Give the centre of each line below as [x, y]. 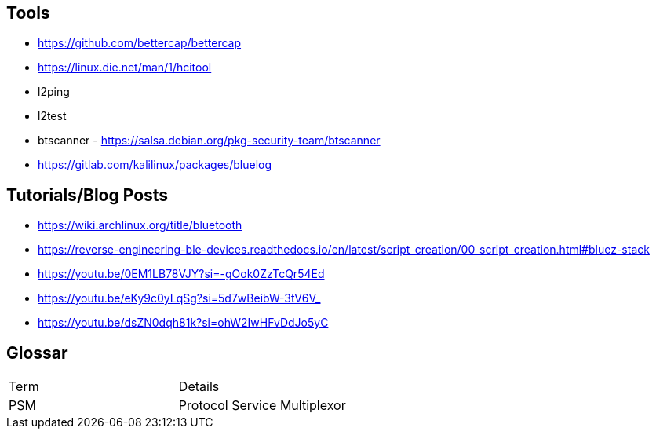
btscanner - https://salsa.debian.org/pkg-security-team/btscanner [209, 141]
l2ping [54, 92]
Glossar [37, 353]
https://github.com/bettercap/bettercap [140, 43]
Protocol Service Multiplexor [262, 406]
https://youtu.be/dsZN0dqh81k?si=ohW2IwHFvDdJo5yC [183, 323]
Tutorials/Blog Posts [87, 195]
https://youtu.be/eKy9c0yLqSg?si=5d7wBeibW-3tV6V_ [179, 298]
